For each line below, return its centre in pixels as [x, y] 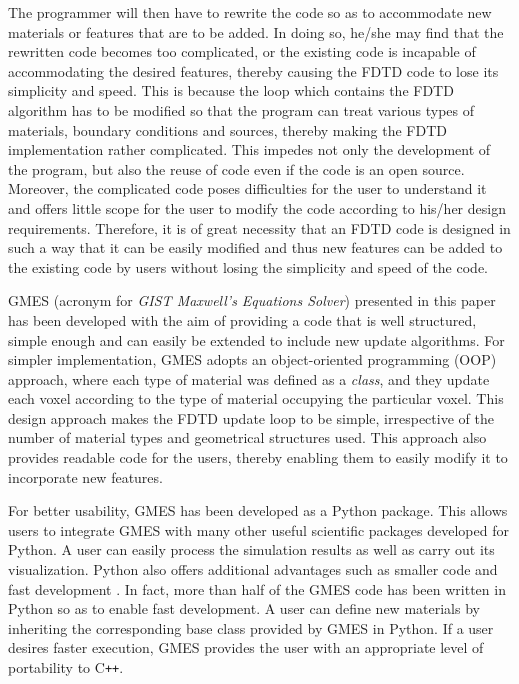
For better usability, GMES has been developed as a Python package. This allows [258, 510]
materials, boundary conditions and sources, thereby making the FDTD [227, 129]
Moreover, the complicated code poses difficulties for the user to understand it [247, 188]
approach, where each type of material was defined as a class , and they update [249, 378]
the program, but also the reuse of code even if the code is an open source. [236, 168]
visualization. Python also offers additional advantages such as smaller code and [253, 569]
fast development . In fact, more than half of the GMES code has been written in [257, 588]
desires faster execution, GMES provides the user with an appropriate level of [246, 647]
